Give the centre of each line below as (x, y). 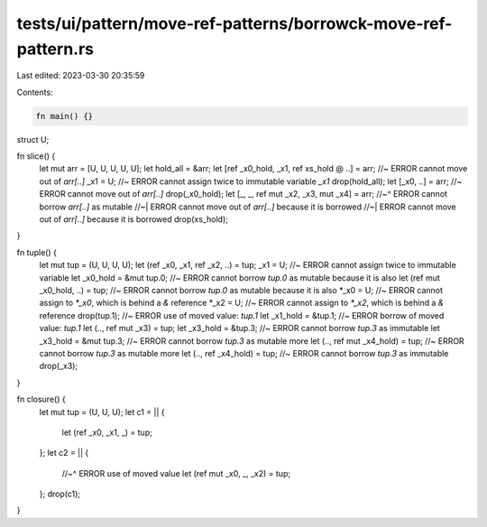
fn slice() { (36, 156)
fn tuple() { (37, 252)
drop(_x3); (59, 366)
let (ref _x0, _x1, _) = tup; (107, 432)
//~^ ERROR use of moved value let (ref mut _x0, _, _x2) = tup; (176, 473)
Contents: (35, 92)
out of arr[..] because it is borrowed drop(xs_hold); (134, 219)
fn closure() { (41, 399)
